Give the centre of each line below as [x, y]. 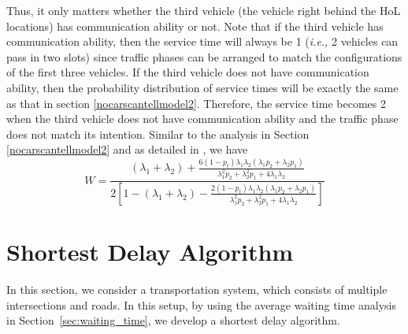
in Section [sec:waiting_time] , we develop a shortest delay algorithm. [173, 320]
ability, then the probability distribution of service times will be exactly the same [202, 87]
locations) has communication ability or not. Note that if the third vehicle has [195, 26]
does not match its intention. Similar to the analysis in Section [158, 134]
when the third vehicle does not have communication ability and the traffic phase [202, 119]
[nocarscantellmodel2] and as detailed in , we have [127, 149]
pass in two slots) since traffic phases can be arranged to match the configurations [204, 56]
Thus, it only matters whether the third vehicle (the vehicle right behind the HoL [204, 10]
